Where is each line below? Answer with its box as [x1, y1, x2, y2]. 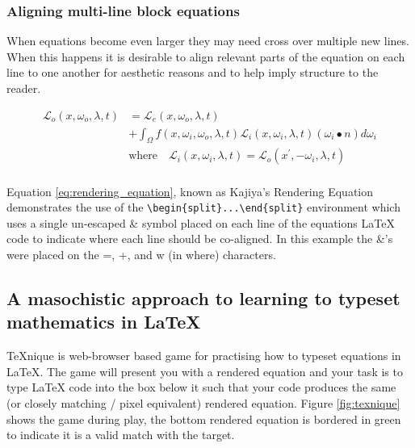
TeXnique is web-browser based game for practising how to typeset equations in [6, 347, 401, 364]
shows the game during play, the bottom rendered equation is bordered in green [6, 410, 401, 427]
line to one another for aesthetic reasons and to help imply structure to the [6, 64, 379, 81]
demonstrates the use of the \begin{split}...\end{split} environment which [6, 199, 400, 216]
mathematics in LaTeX [6, 309, 201, 334]
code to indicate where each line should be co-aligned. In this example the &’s [6, 230, 393, 247]
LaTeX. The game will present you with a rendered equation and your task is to [6, 362, 403, 379]
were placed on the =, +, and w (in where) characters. [6, 245, 276, 262]
